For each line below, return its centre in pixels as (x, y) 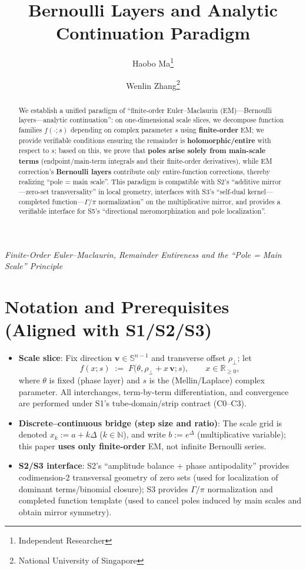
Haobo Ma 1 (153, 62)
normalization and (240, 488)
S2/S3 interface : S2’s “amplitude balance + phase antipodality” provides (154, 465)
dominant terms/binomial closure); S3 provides (103, 488)
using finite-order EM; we (222, 130)
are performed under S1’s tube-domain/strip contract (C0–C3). (132, 403)
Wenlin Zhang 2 (153, 84)
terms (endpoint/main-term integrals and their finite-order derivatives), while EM (145, 161)
